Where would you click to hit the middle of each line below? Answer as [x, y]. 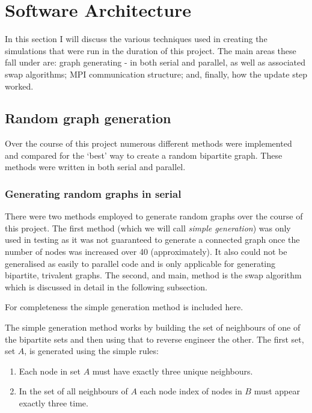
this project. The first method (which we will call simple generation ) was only [148, 228]
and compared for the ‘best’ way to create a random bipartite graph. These [144, 155]
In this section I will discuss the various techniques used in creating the [136, 39]
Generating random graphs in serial [93, 194]
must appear [277, 391]
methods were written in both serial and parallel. [95, 167]
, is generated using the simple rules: [91, 351]
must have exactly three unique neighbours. [173, 371]
